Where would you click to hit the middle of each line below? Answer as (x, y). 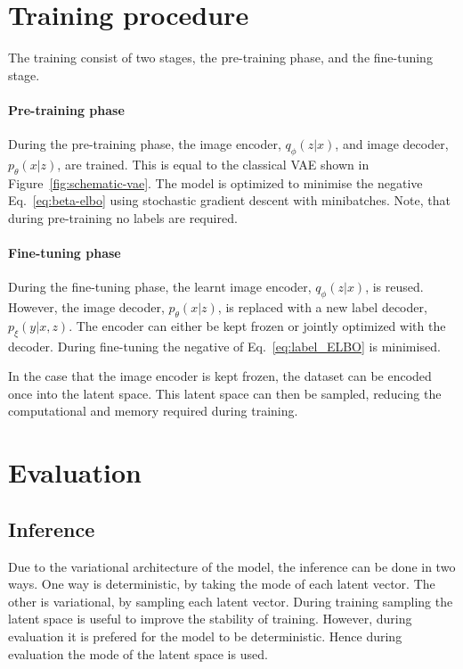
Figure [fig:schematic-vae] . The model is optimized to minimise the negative (215, 182)
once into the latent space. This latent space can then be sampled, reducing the (225, 393)
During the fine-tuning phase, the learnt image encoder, (160, 287)
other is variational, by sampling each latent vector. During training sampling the (231, 601)
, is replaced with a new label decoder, (322, 307)
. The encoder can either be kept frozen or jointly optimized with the (257, 325)
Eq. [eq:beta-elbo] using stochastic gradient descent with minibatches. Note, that (229, 200)
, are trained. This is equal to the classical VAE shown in (213, 164)
